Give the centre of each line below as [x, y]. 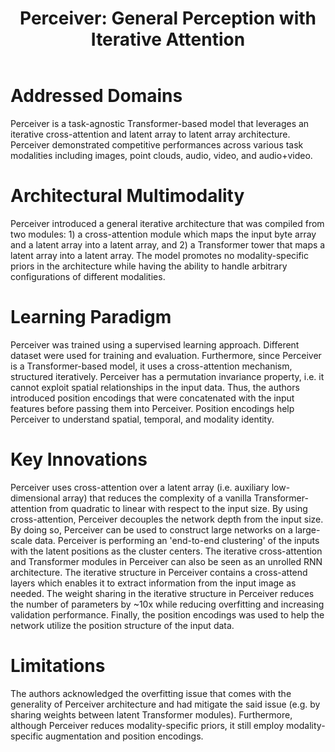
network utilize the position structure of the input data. [122, 625]
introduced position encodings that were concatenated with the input [152, 398]
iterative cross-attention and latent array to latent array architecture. [150, 134]
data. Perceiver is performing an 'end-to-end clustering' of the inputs [177, 540]
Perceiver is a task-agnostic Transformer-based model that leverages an [160, 123]
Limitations [58, 665]
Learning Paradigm [91, 317]
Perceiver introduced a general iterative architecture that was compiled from [167, 223]
